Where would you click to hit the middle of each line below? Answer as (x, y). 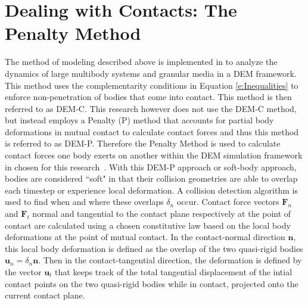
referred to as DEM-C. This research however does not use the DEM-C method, (151, 108)
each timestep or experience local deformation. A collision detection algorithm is (151, 190)
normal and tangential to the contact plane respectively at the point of (162, 214)
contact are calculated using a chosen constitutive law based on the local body (148, 225)
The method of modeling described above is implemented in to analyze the (141, 62)
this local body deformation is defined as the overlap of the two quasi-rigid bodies (154, 248)
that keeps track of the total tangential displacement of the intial (174, 272)
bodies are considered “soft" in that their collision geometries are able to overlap (151, 178)
